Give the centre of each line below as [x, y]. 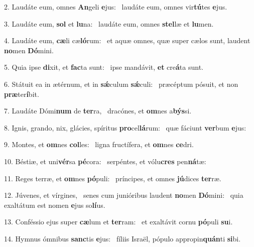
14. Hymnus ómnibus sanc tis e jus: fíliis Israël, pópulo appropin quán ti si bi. [122, 238]
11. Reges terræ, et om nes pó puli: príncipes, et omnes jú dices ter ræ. [113, 178]
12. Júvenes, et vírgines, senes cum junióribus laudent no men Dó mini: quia [124, 195]
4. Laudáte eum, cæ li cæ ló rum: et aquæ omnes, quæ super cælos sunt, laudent [127, 40]
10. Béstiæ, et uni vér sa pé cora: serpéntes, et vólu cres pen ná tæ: [105, 161]
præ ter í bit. [22, 94]
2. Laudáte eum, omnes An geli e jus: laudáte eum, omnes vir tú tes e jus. [116, 7]
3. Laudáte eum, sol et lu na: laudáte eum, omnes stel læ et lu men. [109, 23]
